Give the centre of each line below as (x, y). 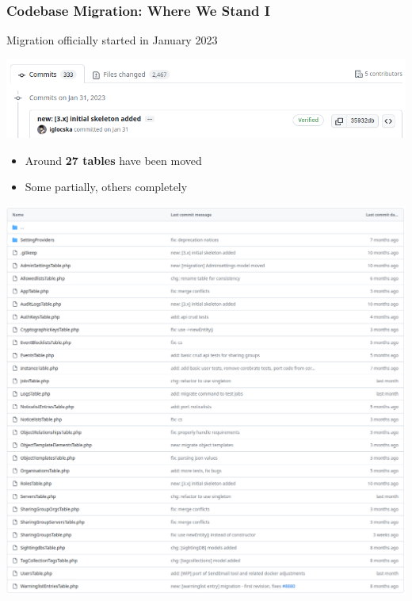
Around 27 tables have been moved (113, 160)
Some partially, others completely (106, 187)
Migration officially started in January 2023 (112, 40)
